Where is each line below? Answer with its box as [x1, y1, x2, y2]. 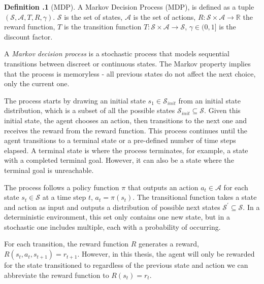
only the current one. [4, 78, 70, 89]
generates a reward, [139, 238, 199, 249]
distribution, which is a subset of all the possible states [4, 105, 175, 116]
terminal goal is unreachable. [4, 164, 94, 175]
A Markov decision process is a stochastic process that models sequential [4, 48, 230, 59]
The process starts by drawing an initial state [4, 95, 146, 105]
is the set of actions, [133, 11, 196, 22]
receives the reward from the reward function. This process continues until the [4, 125, 247, 135]
